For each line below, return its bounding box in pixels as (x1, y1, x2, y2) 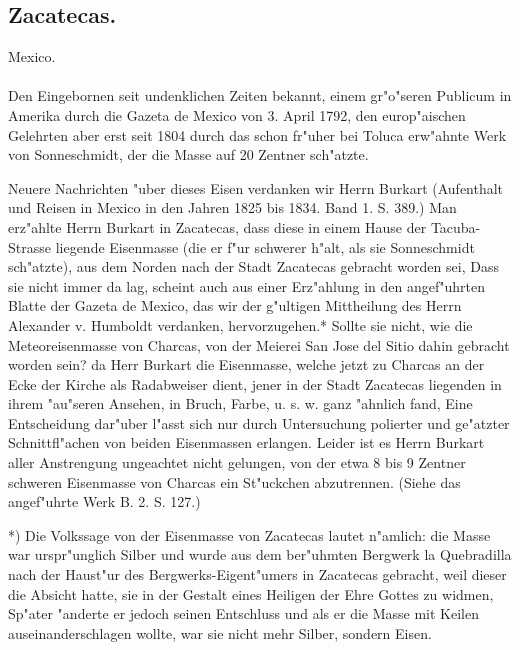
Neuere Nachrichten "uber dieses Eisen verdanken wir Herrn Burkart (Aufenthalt (8, 177, 504, 198)
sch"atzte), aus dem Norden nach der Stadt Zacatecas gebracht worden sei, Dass (8, 256, 499, 277)
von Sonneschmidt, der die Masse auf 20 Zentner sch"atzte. (8, 144, 369, 165)
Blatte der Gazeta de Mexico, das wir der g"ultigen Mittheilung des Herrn (8, 295, 462, 316)
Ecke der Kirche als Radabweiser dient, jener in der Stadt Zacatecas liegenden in (8, 373, 502, 394)
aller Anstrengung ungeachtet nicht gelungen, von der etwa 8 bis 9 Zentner (8, 452, 466, 473)
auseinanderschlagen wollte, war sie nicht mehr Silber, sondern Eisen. (8, 622, 432, 643)
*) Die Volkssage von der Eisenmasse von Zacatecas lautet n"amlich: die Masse (8, 524, 491, 545)
